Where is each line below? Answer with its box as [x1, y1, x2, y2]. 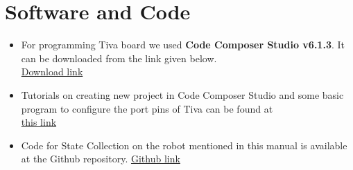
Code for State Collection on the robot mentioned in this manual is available [21, 138, 347, 152]
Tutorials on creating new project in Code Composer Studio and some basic [21, 87, 344, 102]
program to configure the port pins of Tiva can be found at [21, 101, 273, 115]
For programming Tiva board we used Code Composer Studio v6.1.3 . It [21, 37, 345, 52]
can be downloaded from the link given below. [21, 50, 217, 65]
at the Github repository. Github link [21, 151, 180, 166]
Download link [21, 64, 83, 79]
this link [21, 115, 57, 129]
